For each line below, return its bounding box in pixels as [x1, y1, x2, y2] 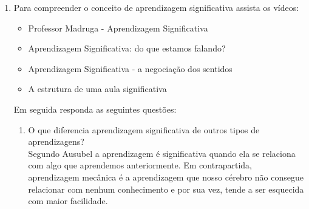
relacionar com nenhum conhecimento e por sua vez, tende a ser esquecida [28, 182, 304, 195]
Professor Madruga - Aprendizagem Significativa [28, 21, 208, 34]
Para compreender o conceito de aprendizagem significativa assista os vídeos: [13, 1, 299, 13]
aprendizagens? [28, 135, 84, 148]
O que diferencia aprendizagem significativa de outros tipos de [28, 123, 260, 136]
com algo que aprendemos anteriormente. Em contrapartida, [28, 159, 252, 171]
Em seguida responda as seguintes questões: [13, 102, 177, 115]
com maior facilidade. [28, 194, 108, 207]
